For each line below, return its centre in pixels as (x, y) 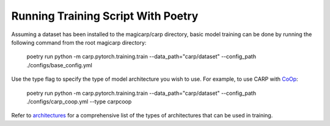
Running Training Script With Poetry (105, 16)
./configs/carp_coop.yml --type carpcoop (79, 102)
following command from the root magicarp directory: (79, 42)
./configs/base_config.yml (60, 65)
